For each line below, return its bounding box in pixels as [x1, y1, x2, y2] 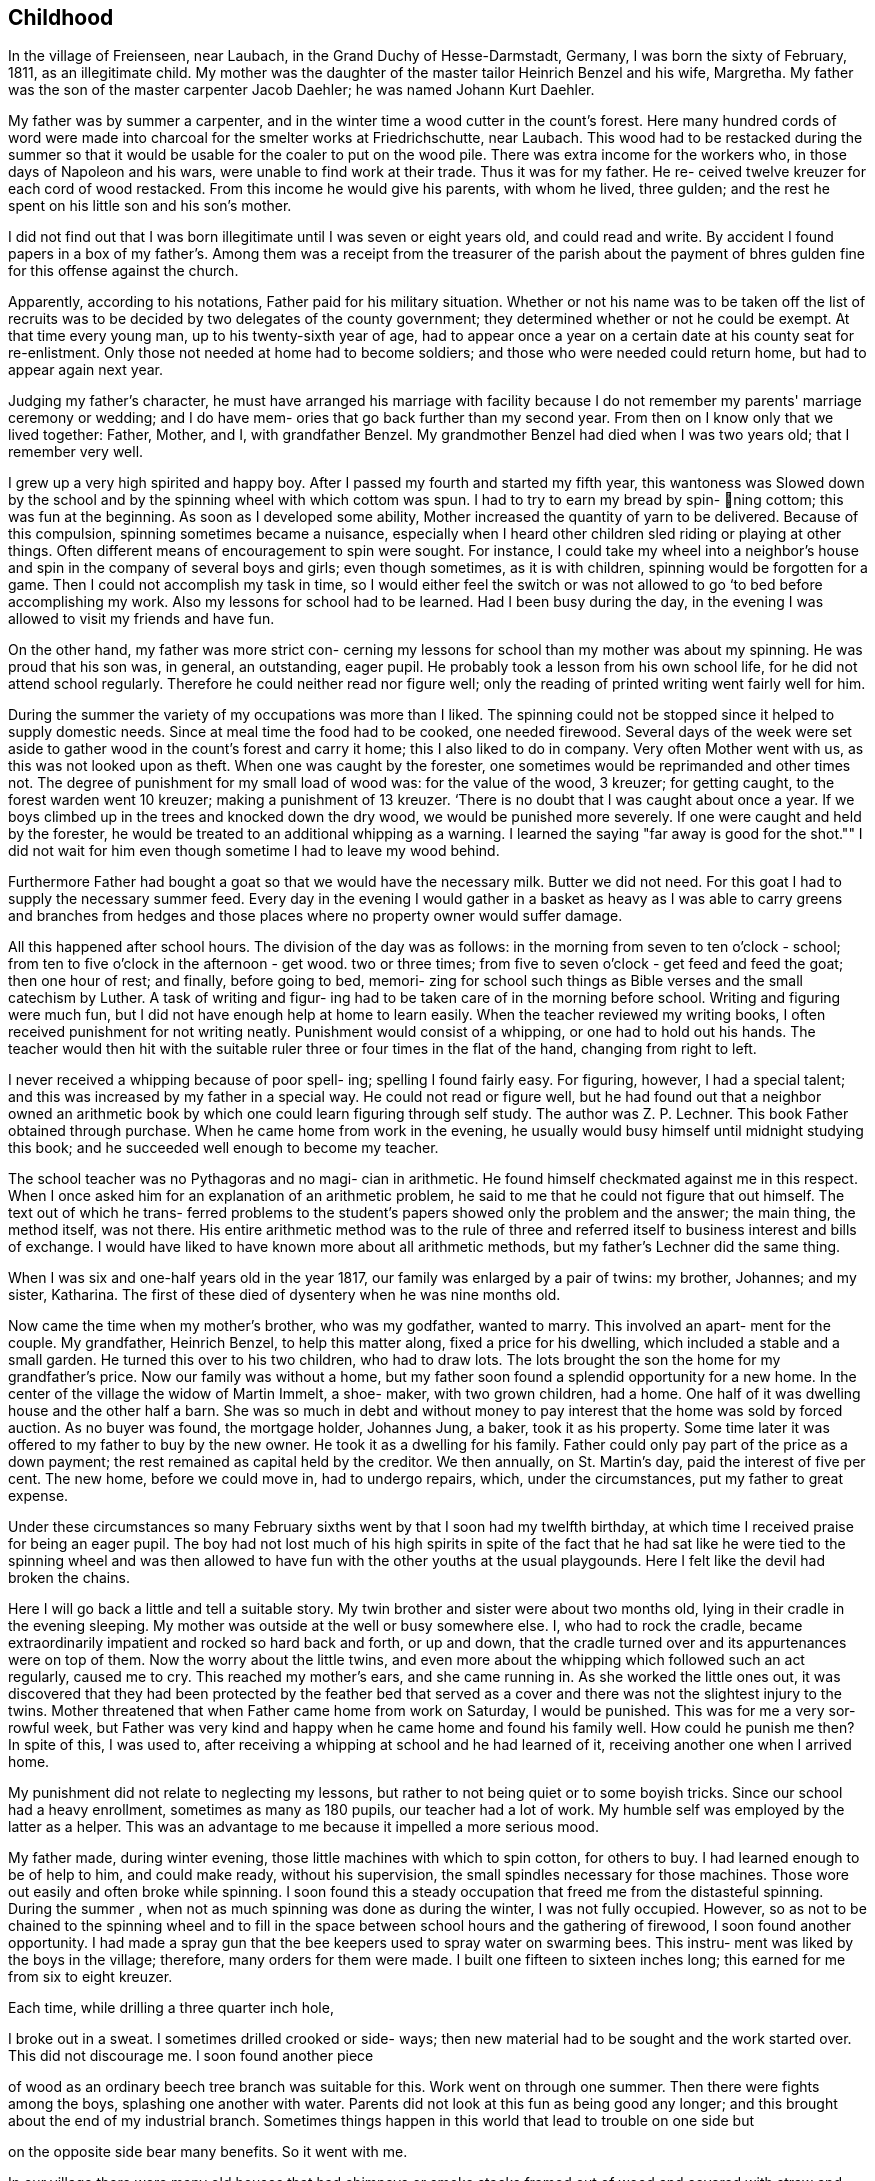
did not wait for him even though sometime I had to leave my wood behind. [8, 842, 500, 860]
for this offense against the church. [8, 262, 239, 280]
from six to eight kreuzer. [8, 1968, 173, 1986]
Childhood [8, 5, 114, 30]
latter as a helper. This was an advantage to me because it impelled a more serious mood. [8, 1818, 599, 1836]
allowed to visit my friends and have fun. [8, 610, 275, 628]
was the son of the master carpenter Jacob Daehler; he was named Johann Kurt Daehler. [8, 81, 595, 99]
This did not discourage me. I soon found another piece [8, 2047, 374, 2065]
